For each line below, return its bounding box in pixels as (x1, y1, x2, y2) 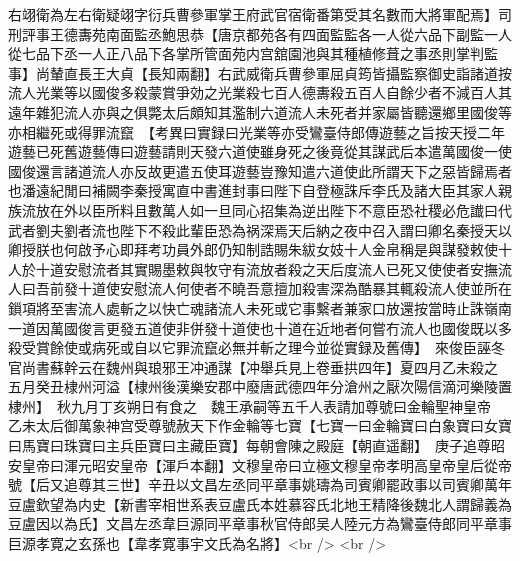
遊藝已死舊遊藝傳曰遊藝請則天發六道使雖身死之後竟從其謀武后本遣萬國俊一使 (8, 141, 512, 162)
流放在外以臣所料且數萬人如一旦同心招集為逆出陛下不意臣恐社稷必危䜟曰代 (21, 199, 512, 220)
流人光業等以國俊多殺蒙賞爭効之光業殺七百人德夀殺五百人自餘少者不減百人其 (8, 82, 512, 103)
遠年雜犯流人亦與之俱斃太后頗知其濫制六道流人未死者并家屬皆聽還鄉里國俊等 (8, 101, 512, 122)
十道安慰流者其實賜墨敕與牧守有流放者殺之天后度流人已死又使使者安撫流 (35, 258, 512, 279)
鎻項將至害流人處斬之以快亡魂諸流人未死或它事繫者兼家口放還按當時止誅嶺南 (8, 297, 512, 318)
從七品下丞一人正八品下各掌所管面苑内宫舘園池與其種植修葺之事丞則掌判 (8, 43, 484, 64)
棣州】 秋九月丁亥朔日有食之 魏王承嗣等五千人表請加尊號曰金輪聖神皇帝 (8, 395, 491, 416)
